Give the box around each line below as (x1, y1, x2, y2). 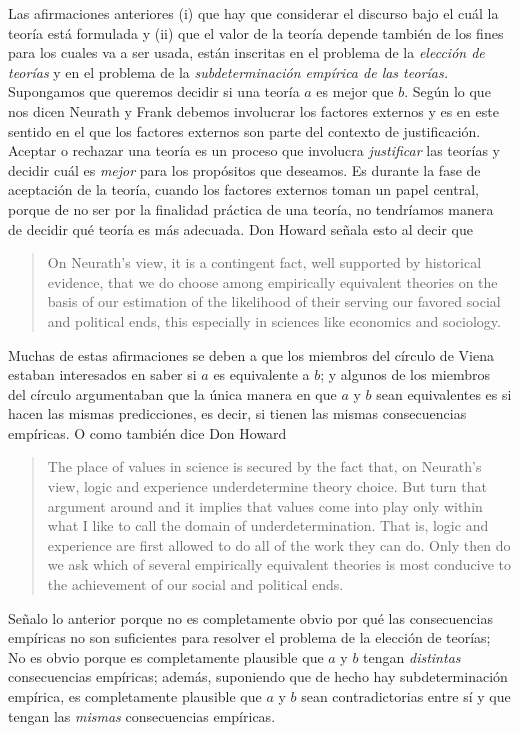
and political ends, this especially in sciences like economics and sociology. (47, 310, 501, 331)
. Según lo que (404, 81, 491, 102)
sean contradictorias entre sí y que (301, 686, 511, 706)
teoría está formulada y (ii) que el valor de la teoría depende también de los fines (8, 22, 504, 43)
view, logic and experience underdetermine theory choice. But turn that (47, 476, 487, 497)
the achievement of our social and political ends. (47, 574, 344, 595)
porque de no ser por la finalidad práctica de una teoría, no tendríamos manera (8, 198, 494, 219)
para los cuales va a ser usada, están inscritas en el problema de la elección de (8, 42, 485, 63)
